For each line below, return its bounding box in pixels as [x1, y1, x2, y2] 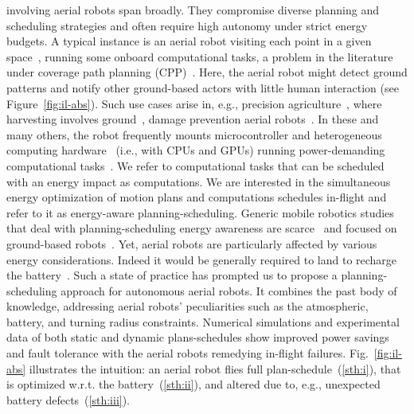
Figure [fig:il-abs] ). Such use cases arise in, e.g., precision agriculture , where [6, 95, 382, 111]
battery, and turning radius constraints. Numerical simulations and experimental [6, 313, 400, 330]
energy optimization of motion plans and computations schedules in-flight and [6, 189, 387, 205]
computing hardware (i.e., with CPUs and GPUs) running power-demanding [6, 142, 385, 158]
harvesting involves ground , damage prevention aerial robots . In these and [6, 111, 379, 127]
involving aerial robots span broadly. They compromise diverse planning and [6, 2, 380, 18]
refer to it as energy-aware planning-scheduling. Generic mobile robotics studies [6, 204, 394, 221]
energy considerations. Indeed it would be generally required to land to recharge [6, 251, 397, 268]
